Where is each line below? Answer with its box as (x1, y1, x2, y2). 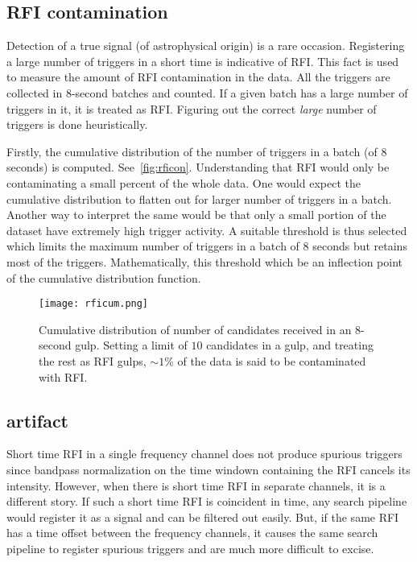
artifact (6, 407, 69, 432)
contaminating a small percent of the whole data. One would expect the (6, 174, 361, 191)
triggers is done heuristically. (6, 116, 148, 133)
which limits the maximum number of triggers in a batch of (6, 238, 299, 254)
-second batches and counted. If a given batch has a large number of (71, 84, 408, 101)
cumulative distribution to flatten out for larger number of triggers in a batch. (6, 190, 392, 207)
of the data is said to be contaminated (177, 352, 366, 369)
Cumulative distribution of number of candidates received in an (39, 320, 352, 337)
